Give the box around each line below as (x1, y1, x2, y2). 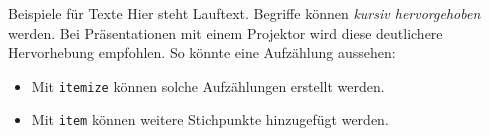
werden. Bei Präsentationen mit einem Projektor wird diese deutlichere (8, 22, 443, 43)
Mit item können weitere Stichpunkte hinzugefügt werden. (31, 109, 389, 130)
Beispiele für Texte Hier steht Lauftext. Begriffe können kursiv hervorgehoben (8, 3, 481, 23)
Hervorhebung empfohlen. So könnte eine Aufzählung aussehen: (8, 42, 396, 63)
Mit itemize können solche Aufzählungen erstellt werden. (31, 75, 385, 96)
